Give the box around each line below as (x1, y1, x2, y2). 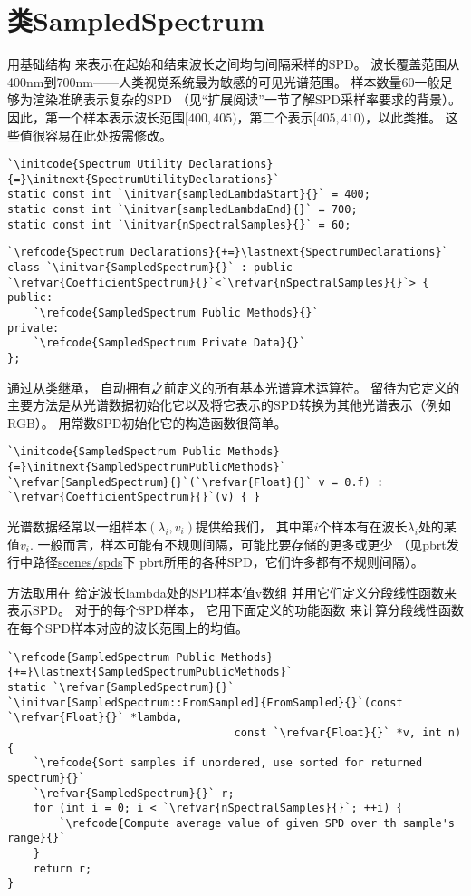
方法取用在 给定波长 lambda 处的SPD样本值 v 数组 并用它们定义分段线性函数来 (7, 582, 457, 601)
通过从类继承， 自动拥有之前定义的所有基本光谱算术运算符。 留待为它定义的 (7, 377, 460, 396)
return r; (33, 862, 92, 875)
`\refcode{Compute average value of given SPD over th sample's (59, 816, 455, 830)
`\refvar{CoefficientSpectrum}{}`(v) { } (7, 491, 261, 504)
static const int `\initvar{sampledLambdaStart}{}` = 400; (7, 188, 370, 201)
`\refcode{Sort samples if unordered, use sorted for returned (33, 756, 423, 770)
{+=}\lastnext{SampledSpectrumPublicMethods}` (7, 666, 293, 679)
